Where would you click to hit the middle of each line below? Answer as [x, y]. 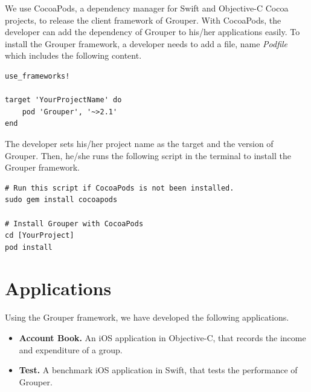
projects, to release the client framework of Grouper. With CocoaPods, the [143, 20]
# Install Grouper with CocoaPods [74, 224]
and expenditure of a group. [71, 349]
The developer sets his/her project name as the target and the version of [139, 143]
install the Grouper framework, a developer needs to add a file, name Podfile [146, 43]
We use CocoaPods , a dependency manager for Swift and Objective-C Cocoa [147, 8]
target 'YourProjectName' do [63, 100]
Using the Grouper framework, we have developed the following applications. [147, 317]
